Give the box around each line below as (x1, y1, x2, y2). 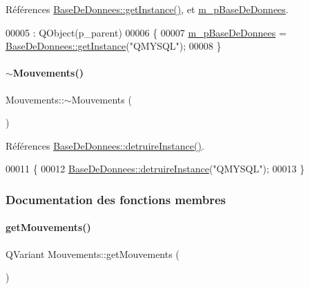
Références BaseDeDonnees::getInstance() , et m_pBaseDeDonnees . (6, 2, 289, 16)
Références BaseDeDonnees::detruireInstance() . (6, 138, 204, 152)
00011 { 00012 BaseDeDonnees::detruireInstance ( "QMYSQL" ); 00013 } (6, 161, 305, 176)
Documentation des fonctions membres (6, 190, 226, 208)
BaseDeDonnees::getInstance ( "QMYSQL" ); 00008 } (6, 39, 222, 53)
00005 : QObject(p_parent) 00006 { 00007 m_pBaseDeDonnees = (6, 25, 287, 39)
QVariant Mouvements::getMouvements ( (6, 246, 180, 261)
